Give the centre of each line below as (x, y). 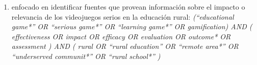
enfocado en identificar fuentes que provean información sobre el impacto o (128, 7)
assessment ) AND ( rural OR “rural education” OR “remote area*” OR (125, 46)
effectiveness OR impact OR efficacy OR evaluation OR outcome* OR (121, 36)
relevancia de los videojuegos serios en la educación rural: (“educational (123, 16)
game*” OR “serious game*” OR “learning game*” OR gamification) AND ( (132, 26)
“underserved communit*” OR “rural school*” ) (86, 56)
